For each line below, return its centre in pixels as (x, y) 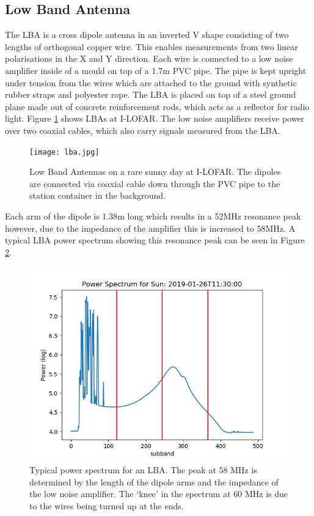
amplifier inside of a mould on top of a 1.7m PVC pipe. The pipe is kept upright (156, 70)
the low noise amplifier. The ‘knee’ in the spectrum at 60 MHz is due (159, 494)
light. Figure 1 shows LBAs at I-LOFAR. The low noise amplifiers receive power (155, 118)
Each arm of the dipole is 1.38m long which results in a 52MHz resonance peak (153, 216)
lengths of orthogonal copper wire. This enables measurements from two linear (152, 46)
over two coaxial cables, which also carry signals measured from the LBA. (143, 130)
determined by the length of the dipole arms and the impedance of (154, 481)
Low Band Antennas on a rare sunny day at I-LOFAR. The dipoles (155, 171)
